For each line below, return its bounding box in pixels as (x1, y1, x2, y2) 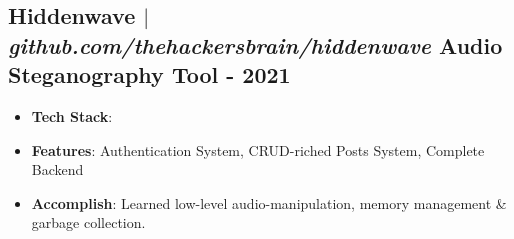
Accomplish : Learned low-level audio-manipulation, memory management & (31, 192, 507, 213)
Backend (31, 159, 84, 180)
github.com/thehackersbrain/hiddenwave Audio (8, 29, 503, 60)
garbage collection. (31, 212, 146, 233)
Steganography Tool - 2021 (8, 59, 291, 90)
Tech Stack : (31, 105, 113, 126)
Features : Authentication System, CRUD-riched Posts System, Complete (31, 139, 485, 160)
